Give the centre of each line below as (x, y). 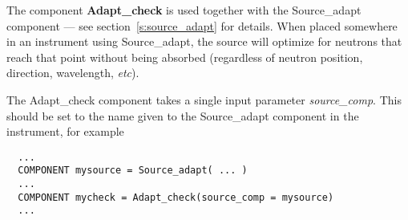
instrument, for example (65, 131)
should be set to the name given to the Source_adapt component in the (183, 115)
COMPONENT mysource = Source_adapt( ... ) (133, 171)
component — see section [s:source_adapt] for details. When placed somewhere (202, 25)
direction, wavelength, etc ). (73, 73)
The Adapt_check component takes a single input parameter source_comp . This (204, 99)
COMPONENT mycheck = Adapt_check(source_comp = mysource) (176, 197)
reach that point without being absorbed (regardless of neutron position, (185, 57)
